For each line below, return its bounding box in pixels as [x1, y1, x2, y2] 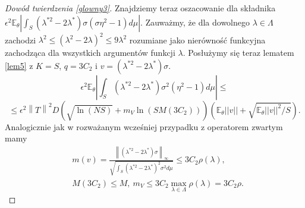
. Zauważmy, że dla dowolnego [140, 15, 250, 28]
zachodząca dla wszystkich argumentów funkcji [5, 46, 175, 59]
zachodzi [5, 33, 36, 46]
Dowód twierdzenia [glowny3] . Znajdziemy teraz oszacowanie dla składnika [5, 2, 276, 14]
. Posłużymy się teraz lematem [183, 46, 294, 59]
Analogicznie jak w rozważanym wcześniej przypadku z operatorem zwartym [5, 120, 283, 133]
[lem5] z [5, 59, 33, 71]
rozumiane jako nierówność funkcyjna [129, 33, 266, 46]
